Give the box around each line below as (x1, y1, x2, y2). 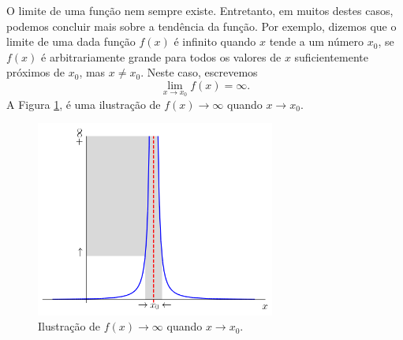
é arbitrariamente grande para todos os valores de (41, 48, 282, 65)
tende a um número (269, 33, 364, 50)
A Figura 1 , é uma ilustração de (6, 95, 161, 112)
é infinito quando (174, 33, 256, 50)
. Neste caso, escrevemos (140, 64, 258, 80)
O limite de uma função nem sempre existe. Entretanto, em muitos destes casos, (6, 2, 394, 18)
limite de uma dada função (6, 33, 136, 50)
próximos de (6, 64, 65, 80)
